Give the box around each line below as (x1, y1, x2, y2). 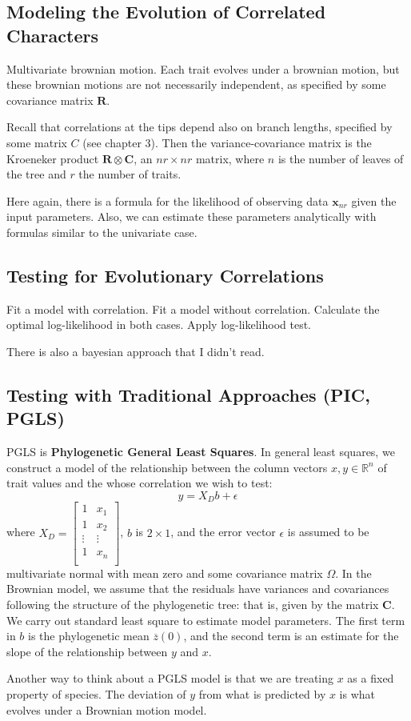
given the (351, 192, 397, 209)
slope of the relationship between (6, 643, 168, 659)
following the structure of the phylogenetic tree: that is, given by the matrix (6, 596, 379, 613)
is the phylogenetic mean (28, 627, 150, 644)
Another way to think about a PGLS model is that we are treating (6, 670, 334, 687)
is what (339, 686, 376, 703)
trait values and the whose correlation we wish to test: (6, 475, 273, 491)
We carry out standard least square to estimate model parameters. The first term (6, 611, 405, 628)
